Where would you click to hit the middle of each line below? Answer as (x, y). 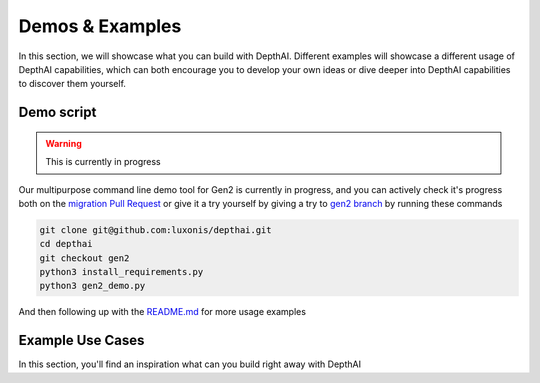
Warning (63, 143)
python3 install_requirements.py (121, 272)
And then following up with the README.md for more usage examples (162, 312)
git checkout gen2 (84, 258)
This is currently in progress (103, 162)
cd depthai (66, 244)
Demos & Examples (100, 26)
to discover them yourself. (72, 84)
